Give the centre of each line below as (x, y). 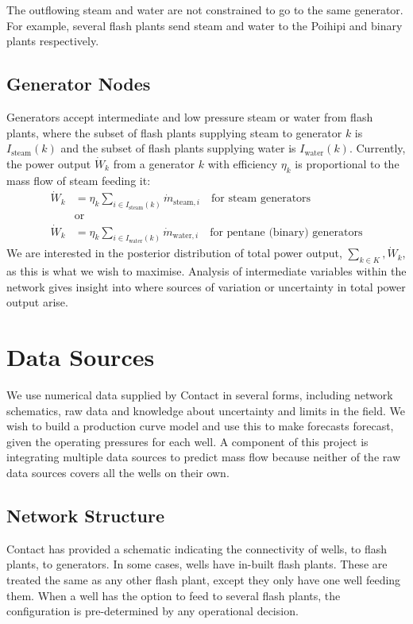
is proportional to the (347, 163)
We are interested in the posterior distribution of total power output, (174, 253)
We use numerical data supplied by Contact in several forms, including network (200, 395)
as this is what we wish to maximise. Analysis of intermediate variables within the (206, 271)
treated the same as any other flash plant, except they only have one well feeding (204, 580)
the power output (49, 163)
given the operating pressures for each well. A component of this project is (187, 441)
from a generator (154, 163)
